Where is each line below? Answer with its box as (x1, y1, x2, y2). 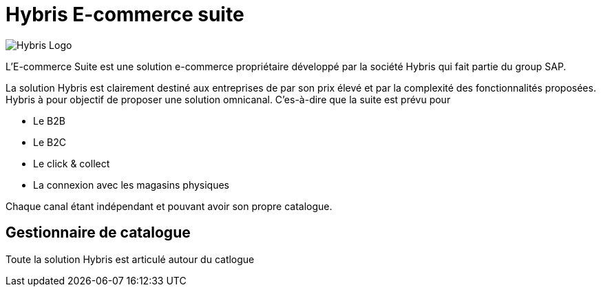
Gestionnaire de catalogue (6, 224, 191, 242)
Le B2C (33, 136, 66, 148)
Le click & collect (33, 157, 110, 169)
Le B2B (33, 114, 65, 127)
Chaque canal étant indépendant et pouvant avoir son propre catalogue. (6, 200, 333, 212)
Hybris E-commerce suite (6, 3, 244, 26)
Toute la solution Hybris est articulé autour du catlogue (6, 253, 255, 265)
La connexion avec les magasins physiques (33, 178, 230, 191)
